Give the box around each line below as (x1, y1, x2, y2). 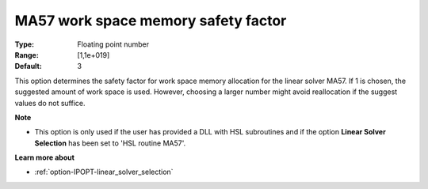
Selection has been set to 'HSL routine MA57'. (34, 138, 186, 148)
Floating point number (77, 40, 150, 49)
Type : (14, 40, 35, 49)
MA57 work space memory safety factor (14, 12, 287, 29)
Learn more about (14, 153, 75, 162)
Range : (14, 50, 39, 59)
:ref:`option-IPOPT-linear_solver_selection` (34, 167, 174, 177)
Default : (14, 62, 43, 71)
